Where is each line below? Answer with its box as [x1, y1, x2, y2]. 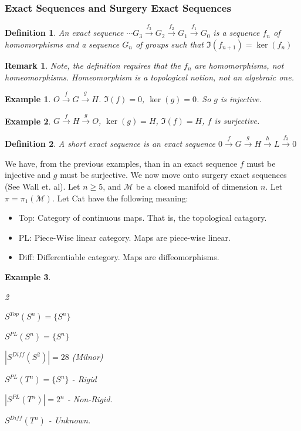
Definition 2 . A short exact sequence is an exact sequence [5, 137, 216, 150]
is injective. [221, 93, 262, 105]
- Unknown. [48, 414, 91, 426]
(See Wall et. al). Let [5, 180, 80, 192]
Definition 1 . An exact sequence [5, 26, 124, 39]
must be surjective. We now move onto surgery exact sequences [60, 169, 287, 181]
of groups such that [135, 38, 204, 50]
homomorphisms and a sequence [5, 38, 120, 50]
